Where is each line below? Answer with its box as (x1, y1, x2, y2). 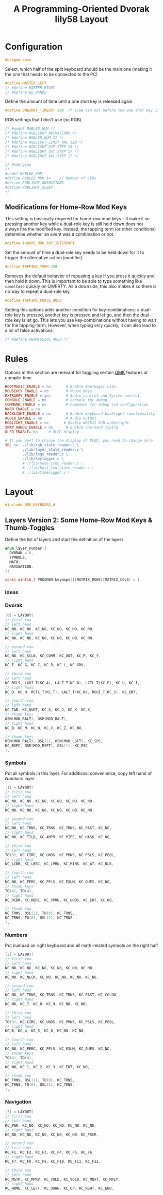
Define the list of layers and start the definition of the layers (5, 537, 124, 542)
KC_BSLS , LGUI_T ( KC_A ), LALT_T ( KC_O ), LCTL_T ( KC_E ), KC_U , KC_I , (5, 680, 140, 685)
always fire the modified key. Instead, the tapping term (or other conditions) (5, 226, 156, 232)
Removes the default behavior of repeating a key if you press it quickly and (5, 273, 155, 279)
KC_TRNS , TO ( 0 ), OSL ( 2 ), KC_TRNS (5, 915, 73, 921)
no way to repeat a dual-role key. (5, 289, 71, 294)
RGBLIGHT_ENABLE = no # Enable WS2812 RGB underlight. (5, 420, 131, 425)
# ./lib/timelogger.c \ (22, 470, 70, 475)
